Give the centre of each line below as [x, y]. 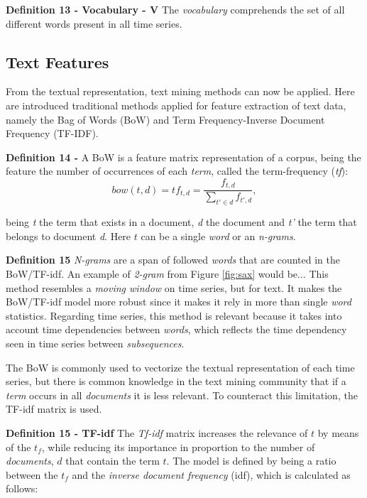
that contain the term [113, 461]
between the [32, 474]
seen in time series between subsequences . [95, 343]
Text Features [57, 61]
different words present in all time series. [94, 23]
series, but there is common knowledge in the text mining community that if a [176, 381]
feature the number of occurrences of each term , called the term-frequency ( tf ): [177, 171]
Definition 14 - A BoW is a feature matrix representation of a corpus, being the [183, 157]
